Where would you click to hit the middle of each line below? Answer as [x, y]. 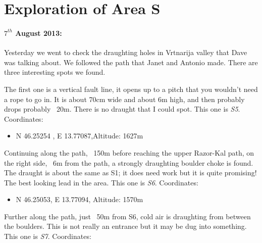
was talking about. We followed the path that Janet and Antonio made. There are [131, 62]
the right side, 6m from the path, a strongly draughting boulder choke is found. [129, 162]
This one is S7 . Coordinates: [48, 236]
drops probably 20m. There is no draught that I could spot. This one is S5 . [122, 109]
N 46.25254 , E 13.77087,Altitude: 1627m [80, 136]
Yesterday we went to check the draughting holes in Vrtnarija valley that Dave [126, 52]
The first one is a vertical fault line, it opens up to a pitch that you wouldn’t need [131, 89]
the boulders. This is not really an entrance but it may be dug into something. [125, 226]
